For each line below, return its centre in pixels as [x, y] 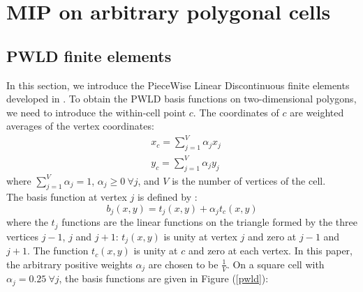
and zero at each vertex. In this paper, [271, 251]
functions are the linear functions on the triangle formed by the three [210, 222]
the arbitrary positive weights [69, 264]
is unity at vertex [200, 236]
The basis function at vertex [67, 197]
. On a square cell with [275, 264]
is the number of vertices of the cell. [249, 180]
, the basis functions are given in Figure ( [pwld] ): [164, 278]
